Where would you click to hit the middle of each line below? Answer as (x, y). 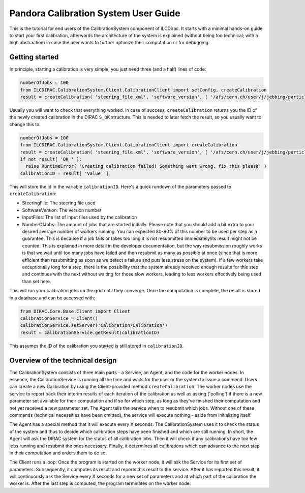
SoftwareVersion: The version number (62, 210)
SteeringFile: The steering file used (59, 203)
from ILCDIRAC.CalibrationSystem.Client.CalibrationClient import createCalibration (129, 145)
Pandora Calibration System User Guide (95, 13)
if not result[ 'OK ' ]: (51, 159)
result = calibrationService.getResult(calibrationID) (90, 332)
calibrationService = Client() (59, 318)
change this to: (25, 124)
